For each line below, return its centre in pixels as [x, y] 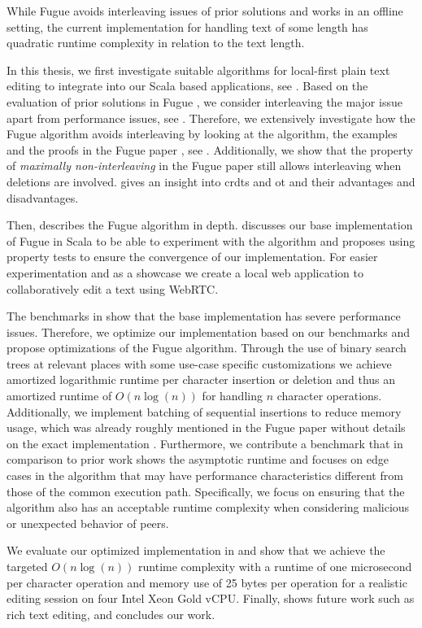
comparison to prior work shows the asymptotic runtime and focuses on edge [198, 459]
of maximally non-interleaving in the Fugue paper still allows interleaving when [204, 166]
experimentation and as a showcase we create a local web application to [185, 272]
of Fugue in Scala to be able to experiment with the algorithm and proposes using [211, 240]
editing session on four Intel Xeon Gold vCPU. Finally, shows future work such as [211, 598]
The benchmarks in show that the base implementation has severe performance [204, 316]
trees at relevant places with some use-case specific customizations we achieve [199, 363]
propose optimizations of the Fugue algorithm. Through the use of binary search [207, 348]
